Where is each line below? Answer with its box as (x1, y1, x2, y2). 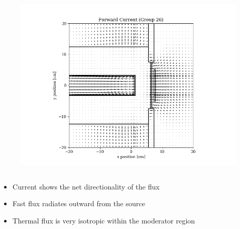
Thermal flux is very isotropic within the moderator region (12, 215, 195, 225)
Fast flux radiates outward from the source (12, 198, 145, 209)
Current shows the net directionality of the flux (12, 181, 160, 192)
